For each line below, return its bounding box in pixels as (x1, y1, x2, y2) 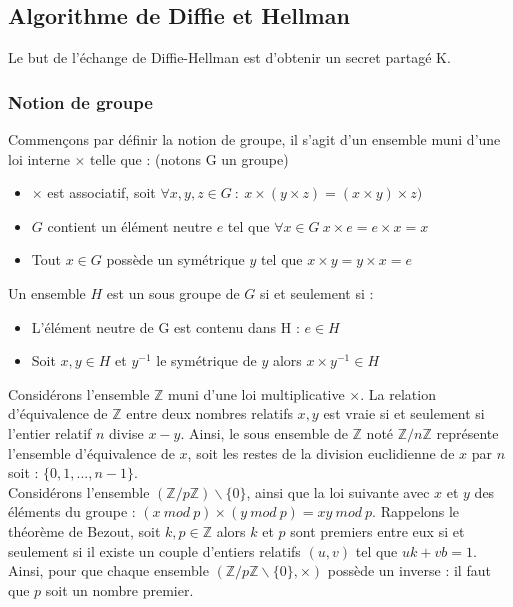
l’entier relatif (8, 422, 92, 443)
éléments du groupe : (8, 501, 136, 522)
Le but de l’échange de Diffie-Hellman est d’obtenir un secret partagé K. (8, 47, 451, 68)
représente (436, 422, 499, 443)
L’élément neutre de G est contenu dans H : (31, 316, 300, 337)
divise (109, 422, 144, 443)
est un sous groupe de (106, 282, 240, 303)
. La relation (360, 383, 436, 404)
